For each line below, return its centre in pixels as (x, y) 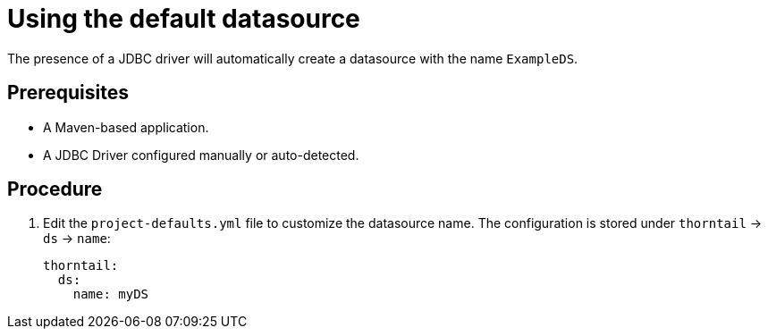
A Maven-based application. (126, 127)
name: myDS (111, 294)
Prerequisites (68, 93)
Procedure (55, 189)
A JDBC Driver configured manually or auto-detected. (201, 155)
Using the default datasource (184, 19)
